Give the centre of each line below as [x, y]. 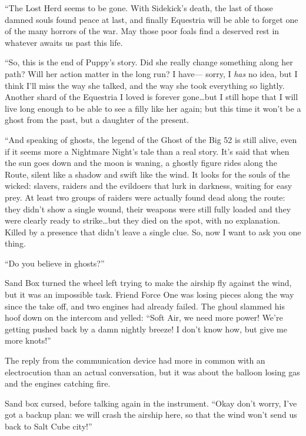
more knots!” [28, 340]
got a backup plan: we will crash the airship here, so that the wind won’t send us [151, 415]
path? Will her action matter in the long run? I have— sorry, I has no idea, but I [151, 73]
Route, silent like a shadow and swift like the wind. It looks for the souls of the [147, 174]
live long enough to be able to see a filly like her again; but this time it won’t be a [153, 108]
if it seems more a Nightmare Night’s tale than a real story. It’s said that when [147, 151]
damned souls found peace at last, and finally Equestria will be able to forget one [152, 19]
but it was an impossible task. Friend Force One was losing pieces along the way [149, 294]
